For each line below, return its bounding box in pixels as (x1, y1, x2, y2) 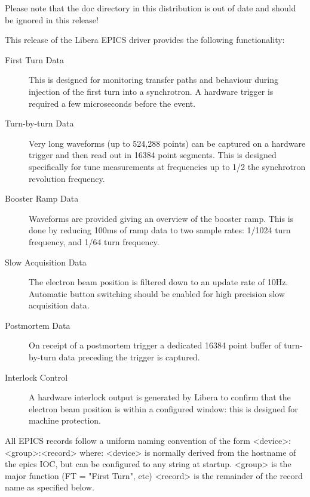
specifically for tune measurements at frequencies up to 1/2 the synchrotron (29, 160, 306, 172)
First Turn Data (5, 53, 64, 66)
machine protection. (29, 414, 101, 427)
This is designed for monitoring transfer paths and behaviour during (29, 73, 278, 86)
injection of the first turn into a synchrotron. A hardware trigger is (29, 85, 274, 97)
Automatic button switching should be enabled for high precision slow (29, 287, 285, 300)
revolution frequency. (29, 172, 105, 184)
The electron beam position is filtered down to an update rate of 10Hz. (29, 276, 288, 288)
